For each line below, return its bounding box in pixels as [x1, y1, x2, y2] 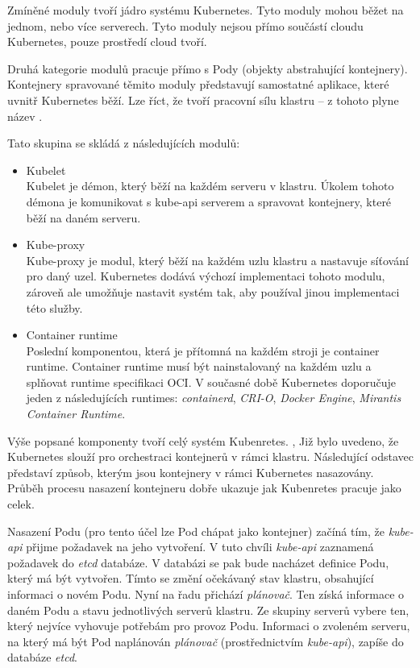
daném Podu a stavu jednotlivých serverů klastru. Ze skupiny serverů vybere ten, [7, 601, 410, 618]
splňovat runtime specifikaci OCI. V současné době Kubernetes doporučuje [26, 373, 397, 390]
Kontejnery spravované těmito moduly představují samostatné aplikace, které [7, 76, 389, 93]
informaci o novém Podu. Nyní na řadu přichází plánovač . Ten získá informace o [7, 586, 405, 602]
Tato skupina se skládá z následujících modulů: [7, 135, 240, 151]
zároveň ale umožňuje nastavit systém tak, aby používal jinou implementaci [26, 283, 400, 300]
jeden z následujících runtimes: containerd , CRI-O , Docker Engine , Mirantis [26, 389, 401, 406]
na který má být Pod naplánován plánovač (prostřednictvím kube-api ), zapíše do [7, 633, 404, 649]
